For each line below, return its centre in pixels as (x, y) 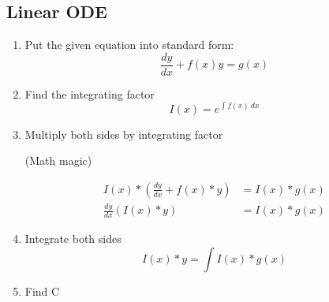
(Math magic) (58, 160)
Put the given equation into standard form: (129, 45)
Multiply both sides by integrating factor (124, 134)
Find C (42, 291)
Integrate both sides (73, 238)
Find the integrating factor (90, 93)
